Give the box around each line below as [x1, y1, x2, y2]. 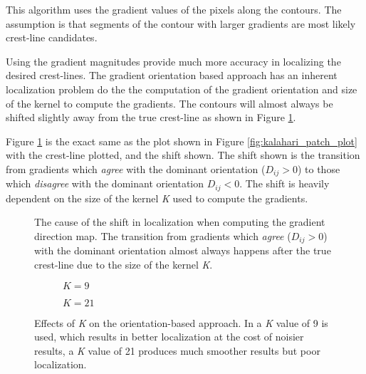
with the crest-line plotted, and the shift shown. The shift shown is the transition [6, 147, 360, 162]
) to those [297, 161, 340, 176]
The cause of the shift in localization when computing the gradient [34, 214, 325, 229]
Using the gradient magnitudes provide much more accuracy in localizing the [6, 53, 341, 68]
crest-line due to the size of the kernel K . [34, 257, 213, 272]
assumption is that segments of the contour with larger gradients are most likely [6, 16, 356, 31]
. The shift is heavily [239, 176, 330, 191]
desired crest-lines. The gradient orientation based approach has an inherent [6, 68, 338, 83]
